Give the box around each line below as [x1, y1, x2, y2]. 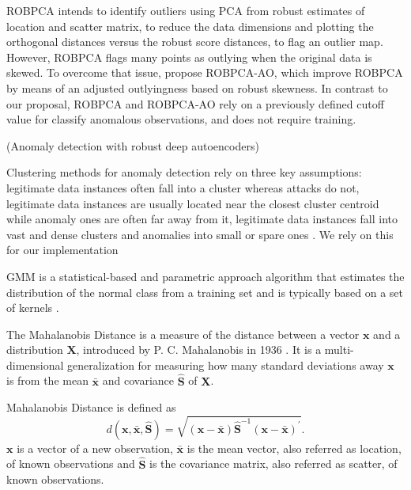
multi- [324, 341, 354, 358]
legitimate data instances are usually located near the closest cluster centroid [6, 195, 379, 211]
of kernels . [6, 299, 59, 316]
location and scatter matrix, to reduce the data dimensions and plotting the [6, 17, 374, 34]
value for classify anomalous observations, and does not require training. [6, 111, 356, 127]
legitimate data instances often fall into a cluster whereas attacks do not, [6, 179, 360, 196]
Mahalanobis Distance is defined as [6, 399, 176, 416]
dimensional [6, 356, 64, 373]
